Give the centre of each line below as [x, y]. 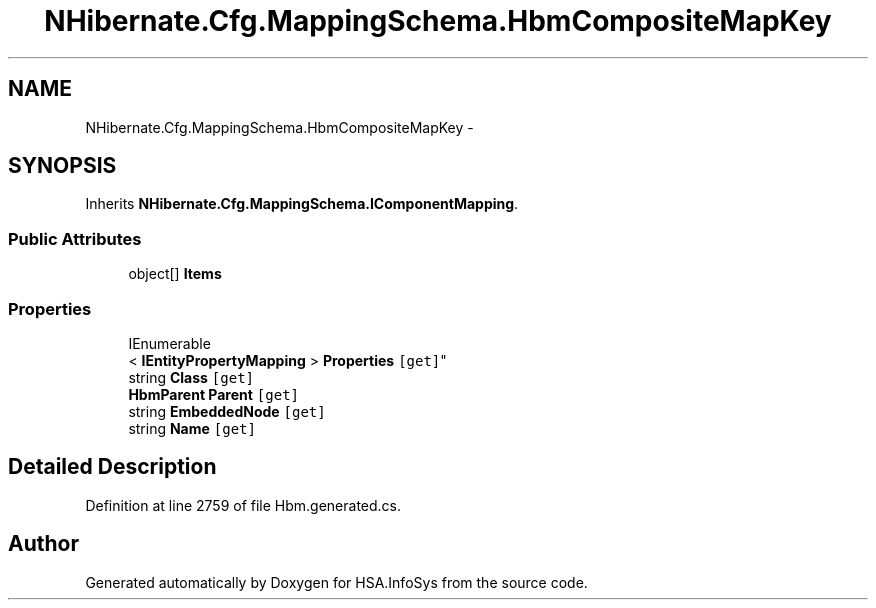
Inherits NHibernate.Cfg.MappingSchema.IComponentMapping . [302, 204]
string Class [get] [191, 377]
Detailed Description [112, 467]
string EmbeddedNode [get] [227, 411]
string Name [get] [192, 428]
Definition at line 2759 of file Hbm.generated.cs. [243, 505]
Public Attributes [75, 238]
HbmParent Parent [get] [213, 394]
